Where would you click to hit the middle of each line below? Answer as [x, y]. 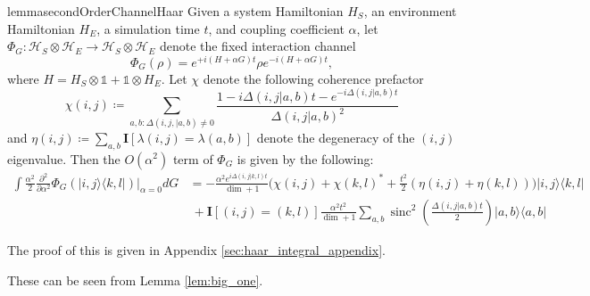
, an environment [410, 11]
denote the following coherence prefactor [313, 78]
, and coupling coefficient [276, 28]
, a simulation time [148, 28]
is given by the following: [305, 158]
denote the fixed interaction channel [258, 46]
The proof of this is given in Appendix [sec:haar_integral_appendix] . [196, 250]
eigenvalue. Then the [64, 158]
